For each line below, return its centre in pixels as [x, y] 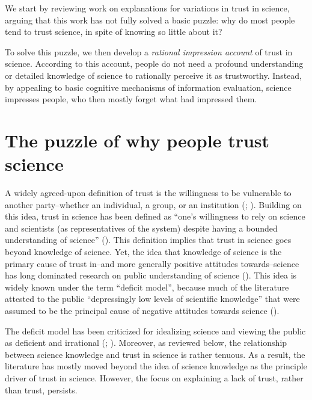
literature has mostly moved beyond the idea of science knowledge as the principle [156, 366]
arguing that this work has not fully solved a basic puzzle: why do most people [150, 20]
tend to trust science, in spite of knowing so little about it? [114, 32]
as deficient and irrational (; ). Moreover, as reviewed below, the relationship [146, 343]
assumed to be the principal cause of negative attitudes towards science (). [142, 310]
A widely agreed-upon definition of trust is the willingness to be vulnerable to [148, 193]
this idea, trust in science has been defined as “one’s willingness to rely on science [155, 216]
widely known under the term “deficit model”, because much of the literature [147, 287]
